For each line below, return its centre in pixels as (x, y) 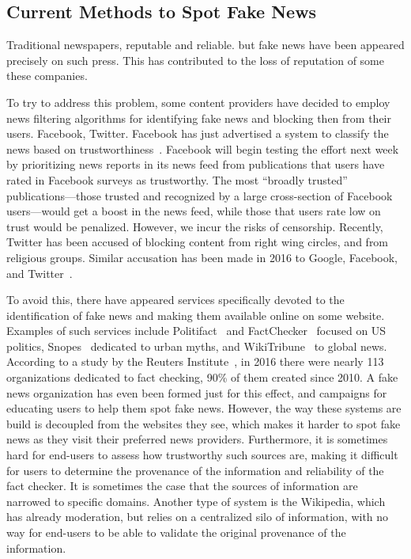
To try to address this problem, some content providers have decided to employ (198, 102)
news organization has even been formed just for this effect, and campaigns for (197, 392)
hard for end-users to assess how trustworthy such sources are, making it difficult (202, 455)
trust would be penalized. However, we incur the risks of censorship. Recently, (195, 226)
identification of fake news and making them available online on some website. (196, 315)
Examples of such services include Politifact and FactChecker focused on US (196, 331)
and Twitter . (40, 273)
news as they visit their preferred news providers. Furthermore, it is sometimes (197, 439)
